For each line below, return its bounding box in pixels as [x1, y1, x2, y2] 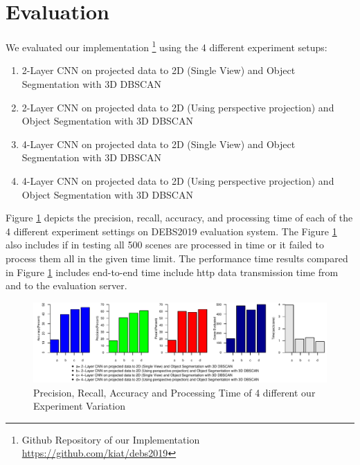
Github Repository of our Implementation [21, 432, 200, 446]
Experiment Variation [33, 399, 125, 413]
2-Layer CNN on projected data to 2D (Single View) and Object [21, 63, 296, 77]
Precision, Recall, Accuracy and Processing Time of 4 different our [33, 385, 316, 399]
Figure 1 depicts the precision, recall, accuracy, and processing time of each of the [6, 210, 353, 225]
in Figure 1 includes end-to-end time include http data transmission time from [6, 264, 339, 279]
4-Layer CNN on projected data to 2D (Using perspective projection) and [21, 173, 334, 188]
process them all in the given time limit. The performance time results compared [6, 250, 348, 265]
